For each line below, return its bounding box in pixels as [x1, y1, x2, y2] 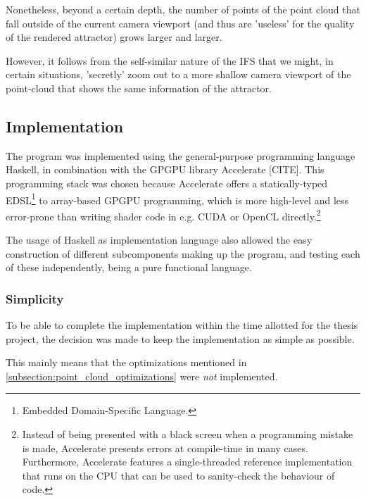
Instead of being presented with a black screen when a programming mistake [22, 427, 353, 442]
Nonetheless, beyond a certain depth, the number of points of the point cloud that [6, 2, 360, 16]
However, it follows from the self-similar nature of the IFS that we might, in [6, 53, 334, 68]
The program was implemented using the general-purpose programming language [6, 148, 355, 163]
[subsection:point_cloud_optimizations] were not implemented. [6, 368, 278, 383]
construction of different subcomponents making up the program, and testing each [6, 246, 360, 261]
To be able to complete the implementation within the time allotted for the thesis [6, 318, 358, 332]
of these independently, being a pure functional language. [6, 260, 252, 275]
